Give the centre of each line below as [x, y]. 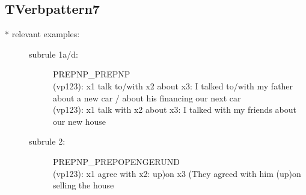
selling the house [84, 185]
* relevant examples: [42, 34]
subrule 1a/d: [54, 54]
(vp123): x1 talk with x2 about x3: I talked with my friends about [175, 109]
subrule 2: [47, 141]
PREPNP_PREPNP [92, 74]
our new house [80, 121]
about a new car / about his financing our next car [147, 97]
